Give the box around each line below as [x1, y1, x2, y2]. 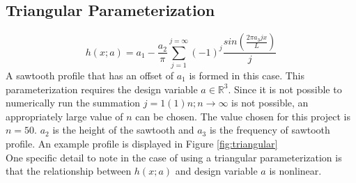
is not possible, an [231, 95, 309, 110]
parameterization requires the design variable [6, 81, 198, 96]
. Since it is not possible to [228, 81, 342, 96]
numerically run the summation [6, 95, 141, 110]
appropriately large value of [6, 109, 123, 123]
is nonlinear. [269, 164, 322, 178]
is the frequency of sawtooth [209, 122, 330, 137]
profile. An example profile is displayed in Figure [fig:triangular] [6, 136, 278, 150]
